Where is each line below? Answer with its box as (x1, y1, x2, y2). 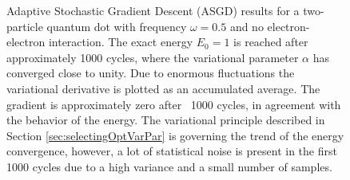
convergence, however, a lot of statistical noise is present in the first (6, 143, 337, 159)
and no (229, 18, 264, 34)
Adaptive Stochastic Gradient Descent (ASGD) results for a (6, 2, 300, 18)
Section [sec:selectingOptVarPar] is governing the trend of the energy (6, 127, 344, 143)
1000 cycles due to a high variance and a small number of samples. (6, 158, 332, 174)
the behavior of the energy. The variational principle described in (6, 112, 325, 128)
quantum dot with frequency (46, 18, 187, 34)
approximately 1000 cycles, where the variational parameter (6, 49, 299, 65)
